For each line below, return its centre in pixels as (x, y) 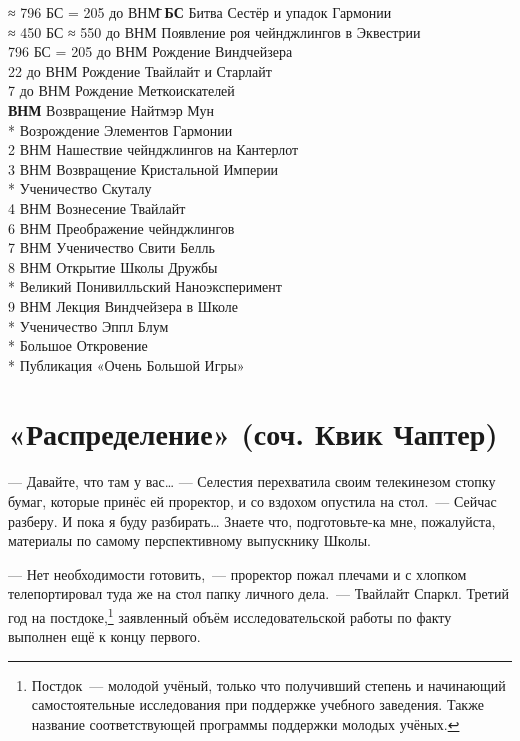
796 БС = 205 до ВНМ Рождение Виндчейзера (150, 51)
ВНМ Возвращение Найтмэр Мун (111, 109)
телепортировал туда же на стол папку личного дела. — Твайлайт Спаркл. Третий (258, 593)
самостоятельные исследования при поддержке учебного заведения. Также (257, 704)
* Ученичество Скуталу (80, 188)
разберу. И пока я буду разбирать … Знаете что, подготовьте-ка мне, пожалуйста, (252, 520)
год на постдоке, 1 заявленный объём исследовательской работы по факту (230, 615)
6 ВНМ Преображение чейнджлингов (121, 227)
